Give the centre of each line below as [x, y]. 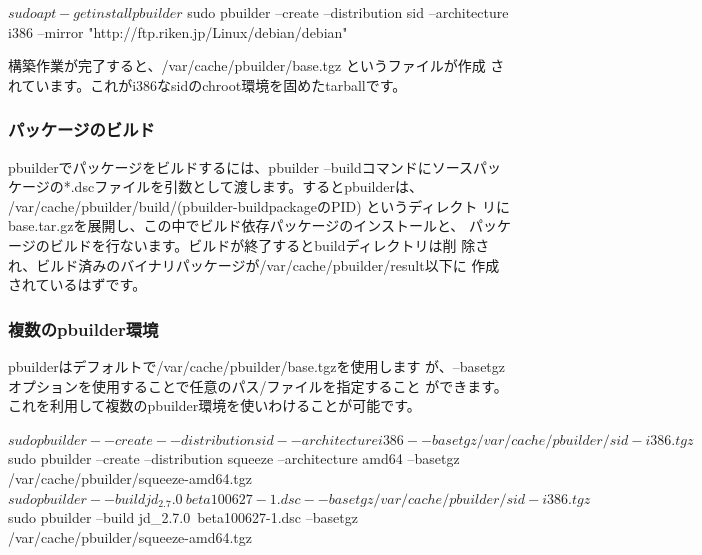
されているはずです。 [77, 284]
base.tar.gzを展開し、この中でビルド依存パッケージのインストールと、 [236, 225]
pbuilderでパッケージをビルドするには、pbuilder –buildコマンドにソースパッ [255, 166]
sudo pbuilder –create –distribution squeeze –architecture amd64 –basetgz [234, 458]
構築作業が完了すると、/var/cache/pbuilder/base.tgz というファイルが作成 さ [256, 65]
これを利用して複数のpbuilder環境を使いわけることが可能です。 [214, 405]
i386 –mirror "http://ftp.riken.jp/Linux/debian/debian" [178, 31]
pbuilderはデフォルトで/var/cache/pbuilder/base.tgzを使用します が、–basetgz [257, 365]
